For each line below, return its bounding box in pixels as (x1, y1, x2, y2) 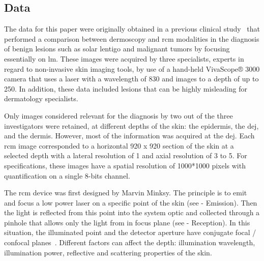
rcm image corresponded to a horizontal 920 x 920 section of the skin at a (4, 140, 234, 151)
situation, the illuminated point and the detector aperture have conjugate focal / (4, 227, 256, 238)
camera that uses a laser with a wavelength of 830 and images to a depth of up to (4, 73, 259, 84)
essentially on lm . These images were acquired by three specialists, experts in (4, 53, 244, 64)
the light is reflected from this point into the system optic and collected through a (4, 207, 260, 218)
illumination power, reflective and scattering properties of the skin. (4, 247, 212, 257)
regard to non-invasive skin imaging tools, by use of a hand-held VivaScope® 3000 (4, 63, 260, 74)
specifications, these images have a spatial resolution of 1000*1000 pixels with (4, 160, 246, 170)
